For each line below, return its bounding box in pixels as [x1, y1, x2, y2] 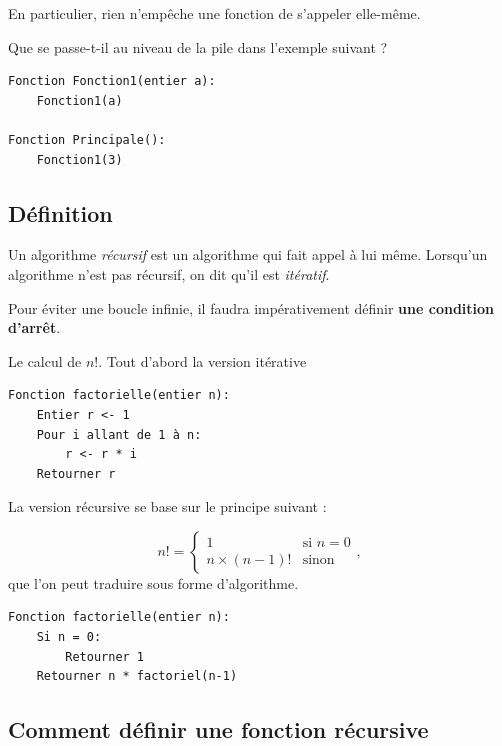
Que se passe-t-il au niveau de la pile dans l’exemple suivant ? [8, 36, 388, 57]
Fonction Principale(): [8, 132, 166, 147]
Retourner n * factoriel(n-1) [36, 669, 238, 684]
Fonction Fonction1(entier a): [8, 74, 216, 89]
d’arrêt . [8, 317, 61, 338]
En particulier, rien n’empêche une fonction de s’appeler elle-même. [8, 3, 421, 23]
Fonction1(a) [36, 93, 123, 108]
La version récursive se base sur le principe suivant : [8, 496, 327, 517]
